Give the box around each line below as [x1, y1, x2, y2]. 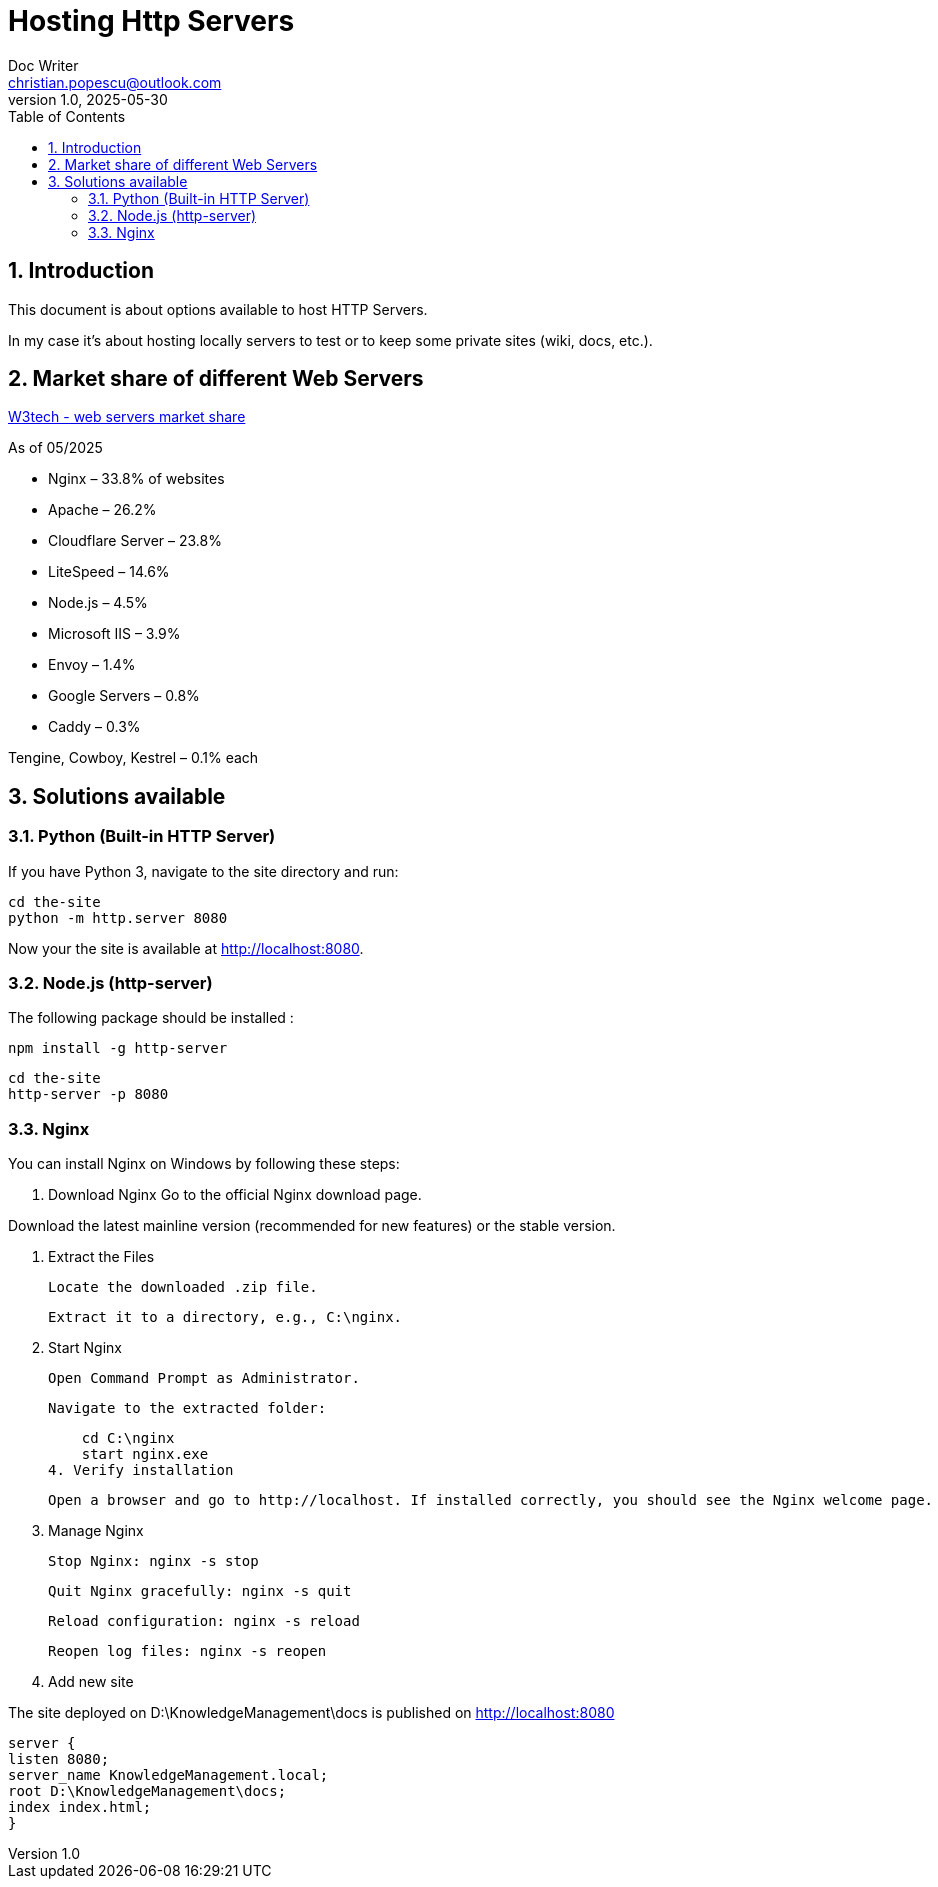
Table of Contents [8, 107, 126, 125]
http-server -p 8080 [8, 1086, 169, 1103]
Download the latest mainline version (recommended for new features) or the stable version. [8, 1217, 616, 1235]
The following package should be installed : [8, 1009, 294, 1027]
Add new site [48, 1673, 134, 1691]
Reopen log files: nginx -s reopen [48, 1643, 327, 1660]
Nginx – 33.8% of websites [48, 470, 225, 488]
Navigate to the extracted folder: [48, 1400, 327, 1417]
